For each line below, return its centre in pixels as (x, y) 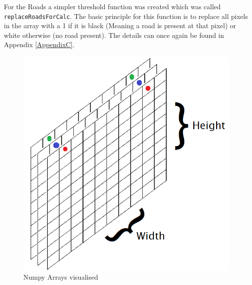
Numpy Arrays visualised (61, 277)
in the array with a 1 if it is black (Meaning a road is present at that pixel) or (120, 25)
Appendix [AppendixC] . (39, 44)
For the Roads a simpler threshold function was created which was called (112, 6)
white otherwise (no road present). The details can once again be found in (114, 35)
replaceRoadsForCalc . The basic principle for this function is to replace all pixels (126, 16)
